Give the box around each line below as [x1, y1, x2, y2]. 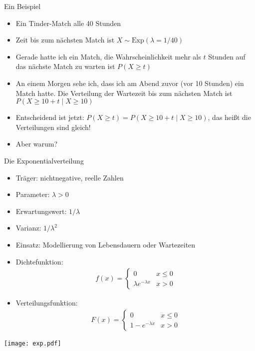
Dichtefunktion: [15, 256, 63, 266]
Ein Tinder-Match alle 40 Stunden [15, 17, 121, 28]
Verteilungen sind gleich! [15, 121, 91, 132]
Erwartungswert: [15, 205, 67, 216]
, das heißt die [208, 112, 251, 122]
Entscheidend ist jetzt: [15, 112, 84, 122]
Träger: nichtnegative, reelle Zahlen [15, 172, 124, 182]
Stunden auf [208, 51, 246, 61]
